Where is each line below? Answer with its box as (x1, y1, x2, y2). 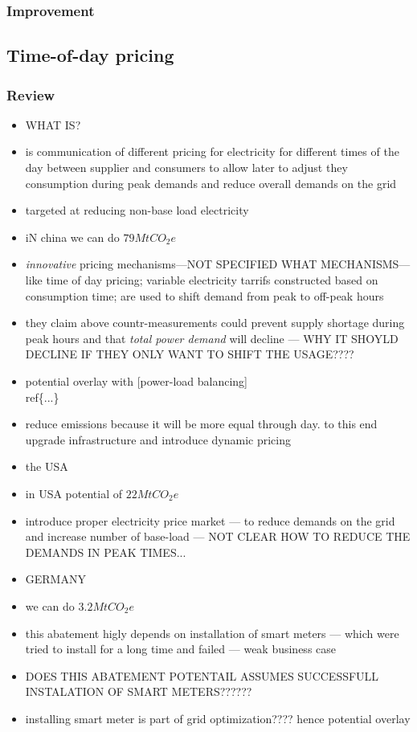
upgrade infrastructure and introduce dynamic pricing (25, 431, 291, 448)
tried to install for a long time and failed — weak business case (25, 640, 337, 657)
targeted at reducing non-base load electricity (25, 202, 249, 219)
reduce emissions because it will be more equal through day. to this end (25, 415, 378, 432)
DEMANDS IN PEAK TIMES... (25, 543, 186, 560)
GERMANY (25, 570, 86, 587)
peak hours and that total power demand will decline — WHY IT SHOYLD (25, 329, 399, 346)
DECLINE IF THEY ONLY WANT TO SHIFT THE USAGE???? (25, 346, 354, 362)
